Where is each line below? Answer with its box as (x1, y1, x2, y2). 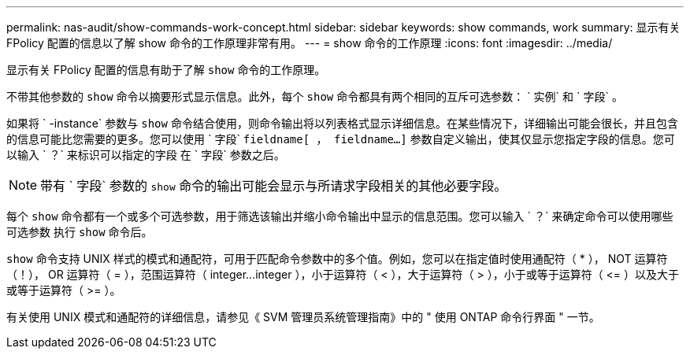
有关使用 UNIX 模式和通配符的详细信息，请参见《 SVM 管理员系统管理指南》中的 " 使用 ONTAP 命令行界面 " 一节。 (6, 310, 600, 324)
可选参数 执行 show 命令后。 (6, 225, 153, 239)
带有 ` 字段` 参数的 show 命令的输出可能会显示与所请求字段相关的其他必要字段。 (40, 178, 507, 194)
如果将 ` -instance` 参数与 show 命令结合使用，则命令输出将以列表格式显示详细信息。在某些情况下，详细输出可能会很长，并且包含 (6, 116, 678, 130)
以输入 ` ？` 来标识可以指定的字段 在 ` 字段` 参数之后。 (6, 148, 285, 161)
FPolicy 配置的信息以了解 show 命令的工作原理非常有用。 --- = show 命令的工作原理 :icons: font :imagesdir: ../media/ (6, 36, 613, 50)
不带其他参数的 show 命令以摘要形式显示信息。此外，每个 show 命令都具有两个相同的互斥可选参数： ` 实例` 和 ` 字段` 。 (6, 90, 623, 103)
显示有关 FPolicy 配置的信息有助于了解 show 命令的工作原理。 (6, 63, 326, 76)
